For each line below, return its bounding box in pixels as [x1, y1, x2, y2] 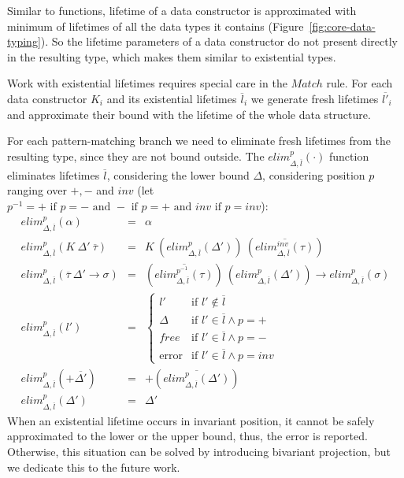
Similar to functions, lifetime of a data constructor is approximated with [7, 2, 357, 18]
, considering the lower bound [106, 166, 250, 183]
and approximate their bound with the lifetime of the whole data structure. [7, 106, 371, 122]
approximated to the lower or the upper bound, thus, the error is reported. [7, 428, 368, 444]
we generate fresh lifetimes [250, 90, 379, 106]
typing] [7, 33, 41, 50]
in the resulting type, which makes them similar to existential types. [7, 48, 336, 65]
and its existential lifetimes [106, 90, 237, 106]
